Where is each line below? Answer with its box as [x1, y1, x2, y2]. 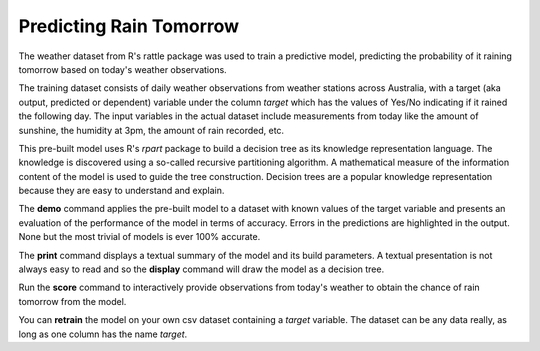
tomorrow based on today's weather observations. [18, 63, 227, 75]
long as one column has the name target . [18, 328, 188, 340]
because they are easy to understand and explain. [18, 185, 225, 197]
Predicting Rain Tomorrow [18, 15, 240, 37]
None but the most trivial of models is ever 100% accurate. [18, 231, 261, 243]
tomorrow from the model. [18, 295, 127, 307]
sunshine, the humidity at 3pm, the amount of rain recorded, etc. [18, 124, 285, 136]
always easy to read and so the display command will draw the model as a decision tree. [18, 263, 385, 275]
